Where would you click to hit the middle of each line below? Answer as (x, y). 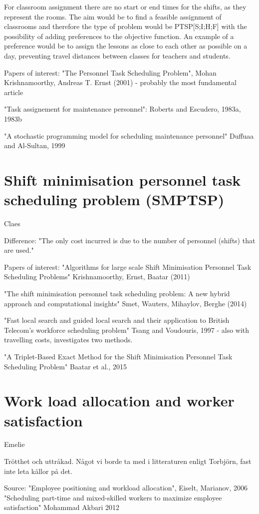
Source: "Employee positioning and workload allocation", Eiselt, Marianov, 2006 (126, 488)
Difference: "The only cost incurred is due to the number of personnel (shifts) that (130, 240)
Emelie (14, 444)
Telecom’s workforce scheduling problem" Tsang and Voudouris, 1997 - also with (127, 330)
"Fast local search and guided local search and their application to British (117, 320)
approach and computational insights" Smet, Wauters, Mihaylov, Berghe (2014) (126, 303)
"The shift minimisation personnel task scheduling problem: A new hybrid (117, 293)
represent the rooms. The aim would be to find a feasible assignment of (113, 16)
